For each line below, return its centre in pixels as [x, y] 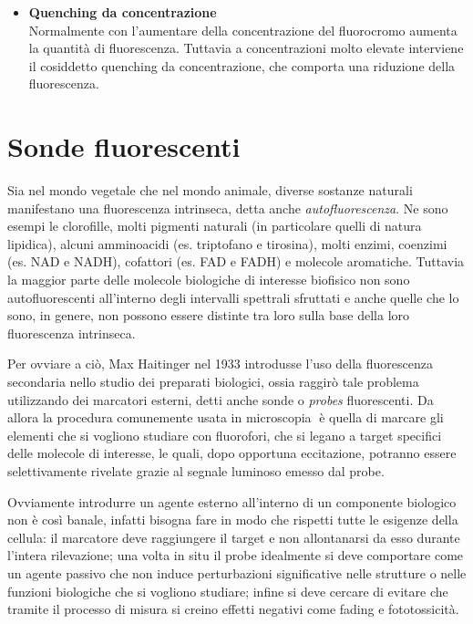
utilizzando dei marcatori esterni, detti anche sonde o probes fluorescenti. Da [221, 399]
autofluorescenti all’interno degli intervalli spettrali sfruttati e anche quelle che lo [233, 297]
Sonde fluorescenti [124, 146]
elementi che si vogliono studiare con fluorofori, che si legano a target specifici [225, 435]
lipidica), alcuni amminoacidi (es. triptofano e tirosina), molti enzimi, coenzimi [227, 243]
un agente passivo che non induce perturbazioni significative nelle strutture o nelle [237, 572]
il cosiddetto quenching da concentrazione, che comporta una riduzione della [242, 65]
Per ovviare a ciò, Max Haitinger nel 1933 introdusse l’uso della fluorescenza [220, 364]
